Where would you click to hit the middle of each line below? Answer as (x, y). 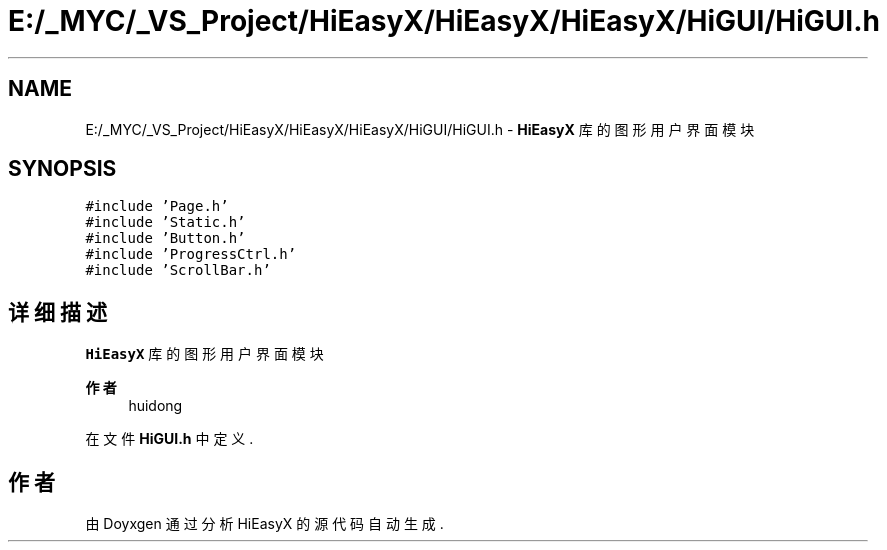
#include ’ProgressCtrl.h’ (191, 254)
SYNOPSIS (62, 169)
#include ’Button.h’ (165, 238)
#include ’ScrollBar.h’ (178, 270)
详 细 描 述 (57, 312)
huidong (155, 406)
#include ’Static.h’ (165, 222)
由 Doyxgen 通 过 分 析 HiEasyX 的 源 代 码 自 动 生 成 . (264, 524)
